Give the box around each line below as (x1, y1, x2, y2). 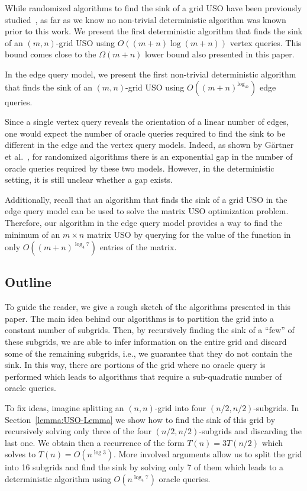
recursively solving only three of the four (5, 425, 152, 437)
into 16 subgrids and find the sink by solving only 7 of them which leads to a (5, 461, 284, 473)
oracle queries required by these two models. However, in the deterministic (5, 161, 274, 174)
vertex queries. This (230, 36, 302, 49)
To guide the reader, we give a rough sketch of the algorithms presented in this (5, 301, 291, 313)
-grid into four (154, 402, 206, 414)
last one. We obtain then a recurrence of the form (5, 436, 185, 448)
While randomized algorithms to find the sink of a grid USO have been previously (5, 2, 302, 14)
